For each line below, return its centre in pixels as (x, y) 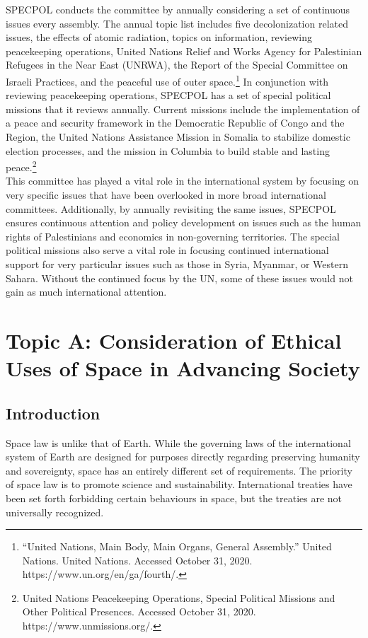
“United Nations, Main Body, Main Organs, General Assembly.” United (177, 546)
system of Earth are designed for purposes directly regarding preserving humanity (183, 457)
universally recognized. (55, 512)
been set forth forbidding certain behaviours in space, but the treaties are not (174, 498)
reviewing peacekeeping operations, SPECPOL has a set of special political (168, 95)
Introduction (53, 413)
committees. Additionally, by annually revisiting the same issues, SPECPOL (171, 208)
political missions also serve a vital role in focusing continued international (167, 250)
